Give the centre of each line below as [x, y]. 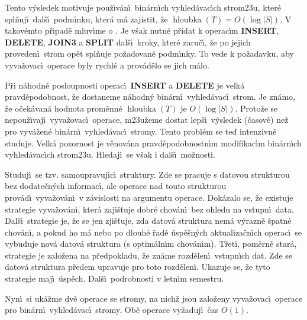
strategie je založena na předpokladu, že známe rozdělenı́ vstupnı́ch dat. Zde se [149, 255]
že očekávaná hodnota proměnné [64, 108]
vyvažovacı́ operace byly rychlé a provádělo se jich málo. [107, 65]
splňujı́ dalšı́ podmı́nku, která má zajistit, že [86, 19]
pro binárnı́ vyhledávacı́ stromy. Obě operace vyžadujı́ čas [112, 310]
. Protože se [256, 108]
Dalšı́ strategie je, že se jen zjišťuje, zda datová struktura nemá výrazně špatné [148, 221]
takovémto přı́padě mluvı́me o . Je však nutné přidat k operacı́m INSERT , [142, 30]
